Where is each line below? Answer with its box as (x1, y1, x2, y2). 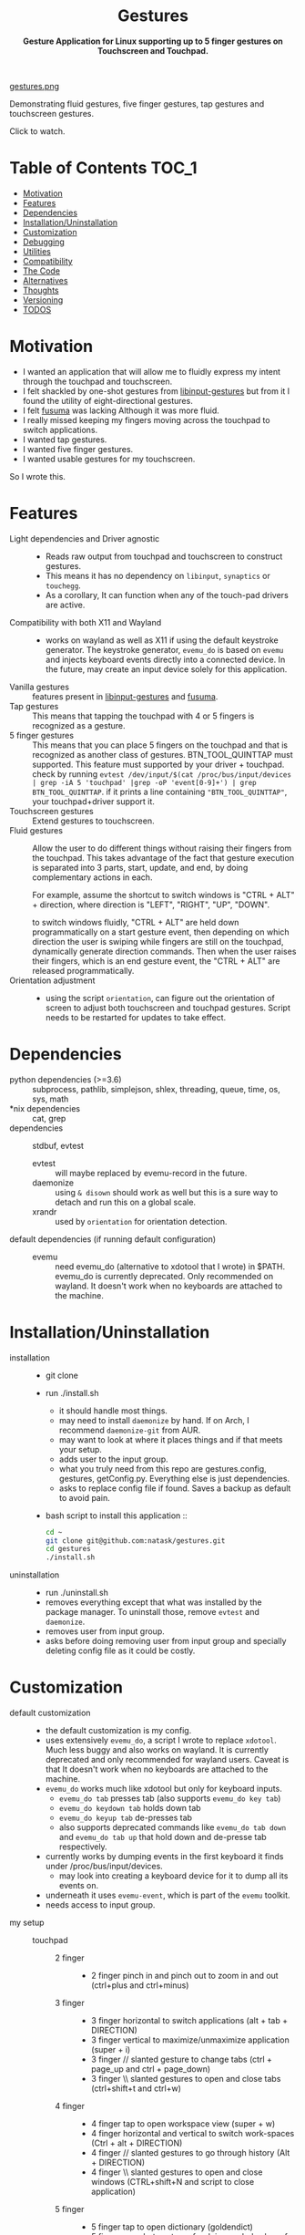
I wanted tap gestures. (22, 434, 107, 445)
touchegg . (45, 580, 82, 591)
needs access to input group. (45, 1899, 156, 1910)
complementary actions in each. (32, 872, 153, 883)
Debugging (22, 236, 66, 247)
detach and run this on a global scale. (55, 1196, 197, 1207)
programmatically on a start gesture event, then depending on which (32, 926, 290, 937)
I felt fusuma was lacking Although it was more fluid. (22, 405, 220, 416)
